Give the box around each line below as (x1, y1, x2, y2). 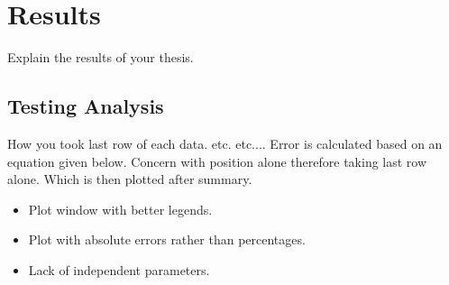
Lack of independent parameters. (28, 260, 210, 279)
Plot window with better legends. (28, 199, 213, 218)
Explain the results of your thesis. (7, 48, 194, 67)
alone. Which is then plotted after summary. (7, 170, 252, 188)
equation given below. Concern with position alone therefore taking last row (7, 152, 427, 170)
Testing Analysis (7, 92, 164, 120)
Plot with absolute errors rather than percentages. (28, 230, 306, 249)
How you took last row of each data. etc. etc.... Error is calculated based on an (7, 133, 443, 152)
